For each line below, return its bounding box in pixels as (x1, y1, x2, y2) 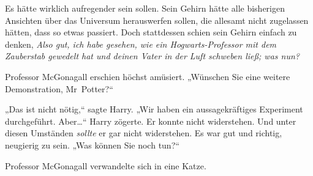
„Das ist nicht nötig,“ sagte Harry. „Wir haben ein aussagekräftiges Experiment (5, 103, 303, 116)
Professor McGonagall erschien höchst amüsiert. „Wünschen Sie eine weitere (5, 70, 290, 82)
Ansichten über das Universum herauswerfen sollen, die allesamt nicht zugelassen (5, 13, 309, 26)
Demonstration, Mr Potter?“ (5, 82, 113, 95)
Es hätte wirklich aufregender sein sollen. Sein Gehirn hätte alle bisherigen (5, 2, 285, 14)
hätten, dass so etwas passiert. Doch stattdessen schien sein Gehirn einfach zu (5, 26, 297, 38)
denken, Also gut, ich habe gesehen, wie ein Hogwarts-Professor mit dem (5, 37, 277, 50)
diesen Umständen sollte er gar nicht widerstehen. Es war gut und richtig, (5, 127, 282, 139)
